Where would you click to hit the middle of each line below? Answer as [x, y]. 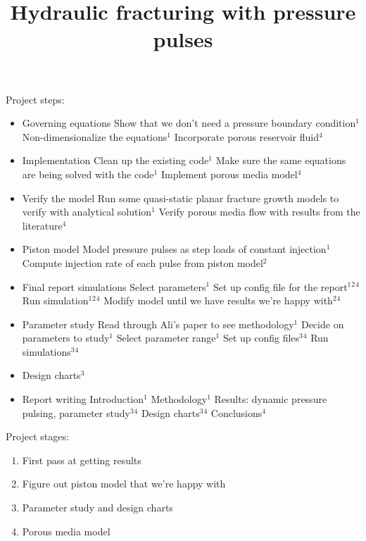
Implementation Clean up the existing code [115, 160]
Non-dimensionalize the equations [95, 136]
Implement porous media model [229, 174]
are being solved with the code [88, 174]
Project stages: [37, 436]
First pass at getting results [82, 460]
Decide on [322, 324]
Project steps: [35, 99]
